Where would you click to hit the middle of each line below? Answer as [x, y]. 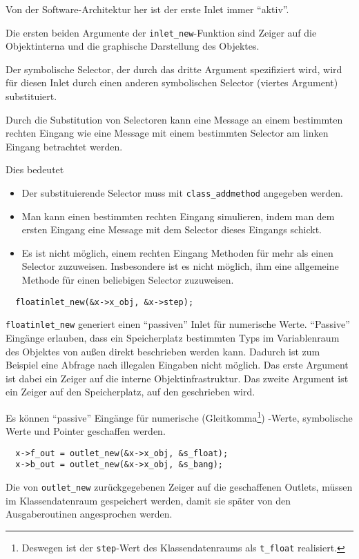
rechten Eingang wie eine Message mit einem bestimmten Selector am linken [167, 133]
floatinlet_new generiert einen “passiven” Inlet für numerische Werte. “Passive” [178, 324]
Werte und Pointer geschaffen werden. [86, 431]
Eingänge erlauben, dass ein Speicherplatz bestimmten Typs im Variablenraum [173, 337]
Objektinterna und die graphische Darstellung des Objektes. [133, 46]
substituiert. [31, 96]
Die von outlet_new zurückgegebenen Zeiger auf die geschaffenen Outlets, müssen [179, 487]
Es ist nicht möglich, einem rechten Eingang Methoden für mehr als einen [177, 252]
